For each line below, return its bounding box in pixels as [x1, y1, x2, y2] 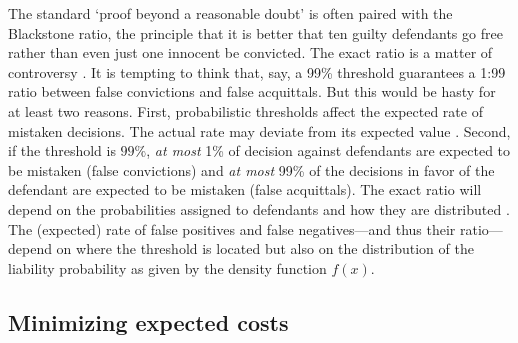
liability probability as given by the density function [8, 257, 327, 278]
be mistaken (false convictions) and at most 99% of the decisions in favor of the [8, 159, 495, 180]
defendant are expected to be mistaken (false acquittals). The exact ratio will [8, 179, 482, 200]
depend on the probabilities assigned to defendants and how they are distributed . [8, 198, 510, 219]
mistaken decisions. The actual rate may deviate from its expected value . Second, [8, 120, 511, 141]
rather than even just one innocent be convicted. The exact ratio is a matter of [8, 42, 493, 63]
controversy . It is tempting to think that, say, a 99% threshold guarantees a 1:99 [8, 61, 506, 82]
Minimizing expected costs [8, 306, 289, 337]
